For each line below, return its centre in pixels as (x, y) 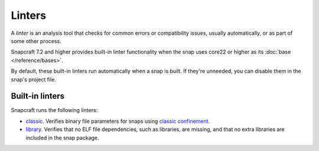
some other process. (36, 41)
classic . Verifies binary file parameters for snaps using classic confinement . (118, 121)
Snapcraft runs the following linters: (54, 110)
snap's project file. (33, 79)
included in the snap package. (63, 137)
